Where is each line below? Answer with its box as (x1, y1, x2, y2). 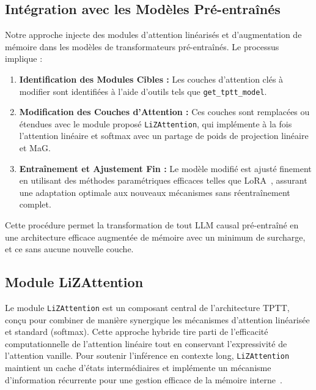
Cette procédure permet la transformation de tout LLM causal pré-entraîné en (5, 219, 299, 231)
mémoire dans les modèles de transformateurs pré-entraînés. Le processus (5, 40, 279, 53)
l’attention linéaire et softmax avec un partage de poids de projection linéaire (19, 129, 309, 142)
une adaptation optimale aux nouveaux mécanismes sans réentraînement (19, 186, 290, 198)
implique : (5, 52, 43, 65)
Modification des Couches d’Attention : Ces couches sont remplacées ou (19, 105, 310, 118)
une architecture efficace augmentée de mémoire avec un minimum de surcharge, (5, 230, 306, 243)
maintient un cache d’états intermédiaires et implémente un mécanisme (5, 361, 271, 374)
